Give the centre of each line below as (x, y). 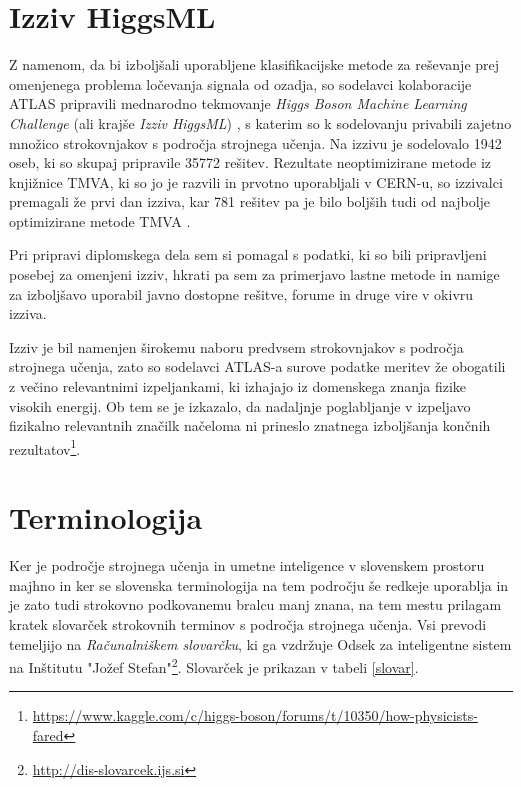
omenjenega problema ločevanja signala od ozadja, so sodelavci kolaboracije (240, 83)
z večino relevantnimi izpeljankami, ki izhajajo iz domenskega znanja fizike (238, 386)
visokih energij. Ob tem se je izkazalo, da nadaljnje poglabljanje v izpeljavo (240, 405)
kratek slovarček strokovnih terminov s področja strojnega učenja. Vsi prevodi (248, 623)
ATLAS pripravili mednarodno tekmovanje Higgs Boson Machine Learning (238, 103)
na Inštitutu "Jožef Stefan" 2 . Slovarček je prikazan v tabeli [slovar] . (214, 665)
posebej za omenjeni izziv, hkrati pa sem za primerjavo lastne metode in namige (254, 274)
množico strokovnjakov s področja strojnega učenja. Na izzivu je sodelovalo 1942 (255, 142)
